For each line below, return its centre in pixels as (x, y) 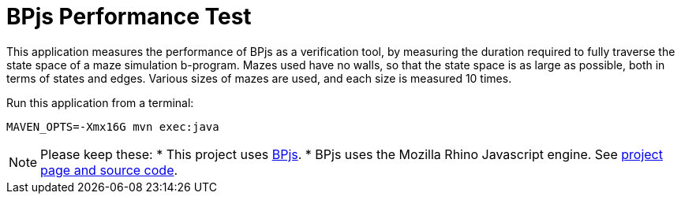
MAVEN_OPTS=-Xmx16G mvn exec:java (113, 126)
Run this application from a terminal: (100, 102)
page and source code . (109, 170)
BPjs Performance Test (129, 17)
